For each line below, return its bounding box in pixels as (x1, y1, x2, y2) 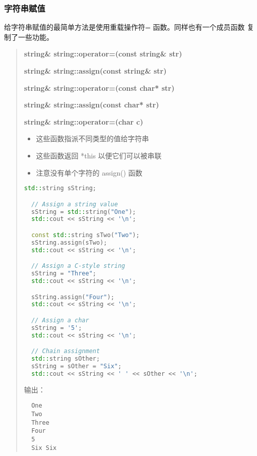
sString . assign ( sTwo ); (31, 239, 107, 246)
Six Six (31, 444, 57, 451)
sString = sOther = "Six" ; (31, 362, 122, 370)
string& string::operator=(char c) (24, 116, 143, 127)
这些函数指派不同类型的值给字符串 (36, 133, 149, 144)
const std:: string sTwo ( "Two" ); (31, 231, 140, 239)
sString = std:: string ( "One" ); (31, 208, 136, 215)
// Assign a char (31, 316, 89, 324)
